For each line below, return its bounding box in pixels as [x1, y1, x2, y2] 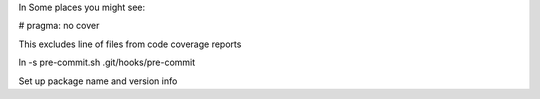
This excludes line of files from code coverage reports [18, 38, 242, 50]
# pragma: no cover [18, 20, 100, 32]
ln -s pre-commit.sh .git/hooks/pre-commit [18, 56, 196, 69]
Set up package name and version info [18, 75, 178, 87]
